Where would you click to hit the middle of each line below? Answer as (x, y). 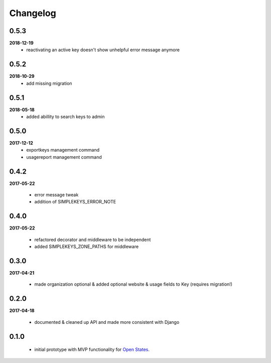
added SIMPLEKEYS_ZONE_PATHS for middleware (87, 247)
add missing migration (49, 83)
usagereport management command (64, 157)
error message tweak (56, 195)
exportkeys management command (63, 150)
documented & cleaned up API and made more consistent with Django (107, 322)
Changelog (33, 13)
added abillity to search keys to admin (65, 117)
